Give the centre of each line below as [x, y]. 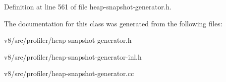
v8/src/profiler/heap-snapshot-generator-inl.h [73, 56]
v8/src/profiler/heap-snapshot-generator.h [68, 40]
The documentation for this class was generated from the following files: [113, 23]
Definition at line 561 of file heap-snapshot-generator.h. [88, 6]
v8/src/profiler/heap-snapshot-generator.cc [69, 73]
